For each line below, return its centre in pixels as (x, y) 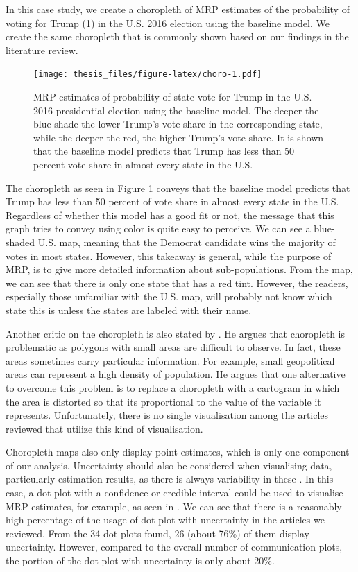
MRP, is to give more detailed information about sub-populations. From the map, (179, 269)
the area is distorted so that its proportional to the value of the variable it (163, 401)
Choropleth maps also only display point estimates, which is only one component (178, 452)
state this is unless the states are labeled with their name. (129, 310)
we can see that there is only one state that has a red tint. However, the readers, (177, 283)
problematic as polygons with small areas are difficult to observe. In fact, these (173, 347)
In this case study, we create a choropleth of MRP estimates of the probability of (178, 9)
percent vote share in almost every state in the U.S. (143, 164)
